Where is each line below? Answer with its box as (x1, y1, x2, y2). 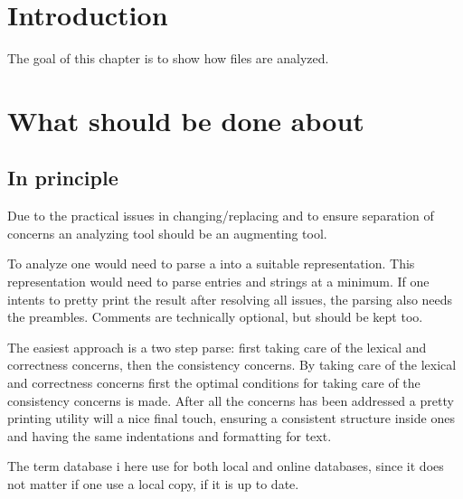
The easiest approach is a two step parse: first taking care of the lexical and (7, 337, 427, 356)
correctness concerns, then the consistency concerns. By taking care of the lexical (7, 355, 457, 374)
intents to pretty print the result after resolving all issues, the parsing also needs (7, 289, 453, 308)
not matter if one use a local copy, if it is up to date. (7, 475, 299, 494)
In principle (7, 164, 118, 192)
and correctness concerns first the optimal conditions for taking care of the (7, 373, 420, 392)
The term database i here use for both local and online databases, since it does (7, 457, 444, 475)
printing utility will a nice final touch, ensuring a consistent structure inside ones (7, 409, 455, 428)
